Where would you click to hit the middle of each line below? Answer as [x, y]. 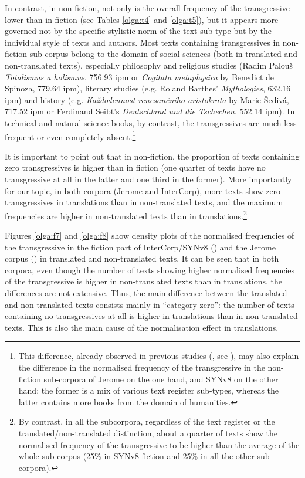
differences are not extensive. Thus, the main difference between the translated [146, 292]
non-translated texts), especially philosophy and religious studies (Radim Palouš [149, 65]
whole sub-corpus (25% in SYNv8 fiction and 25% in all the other [136, 456]
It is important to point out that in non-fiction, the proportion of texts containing [152, 156]
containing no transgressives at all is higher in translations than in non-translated [151, 316]
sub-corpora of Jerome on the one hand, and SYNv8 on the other [161, 379]
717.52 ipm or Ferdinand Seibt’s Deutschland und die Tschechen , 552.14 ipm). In [150, 111]
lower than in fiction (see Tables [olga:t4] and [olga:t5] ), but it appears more [142, 19]
